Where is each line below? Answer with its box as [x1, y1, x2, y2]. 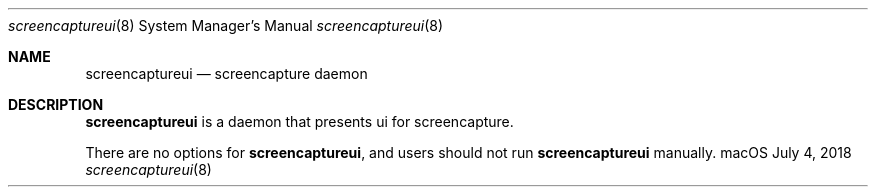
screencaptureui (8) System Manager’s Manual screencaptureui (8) [8, 17, 444, 34]
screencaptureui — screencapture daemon [85, 65, 368, 82]
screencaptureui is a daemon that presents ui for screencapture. [85, 113, 514, 130]
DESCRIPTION [8, 96, 104, 113]
